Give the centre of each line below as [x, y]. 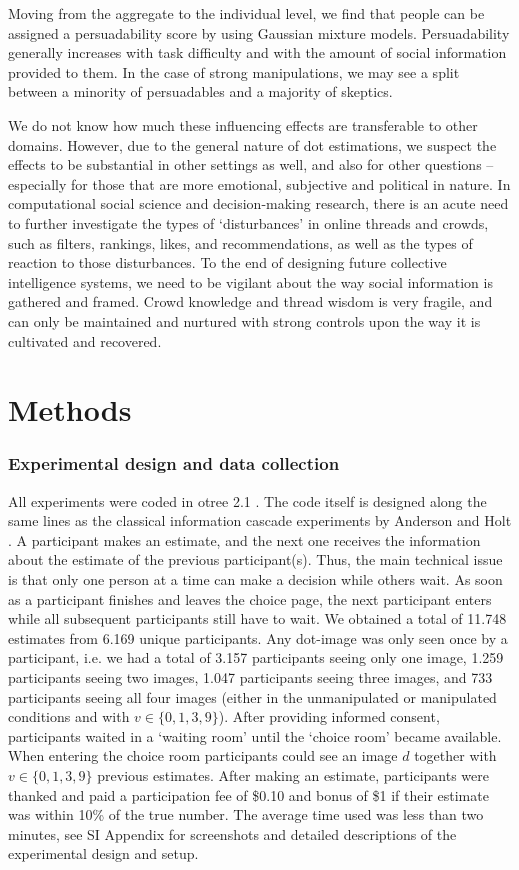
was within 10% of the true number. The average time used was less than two [246, 814]
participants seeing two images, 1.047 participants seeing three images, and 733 [250, 677]
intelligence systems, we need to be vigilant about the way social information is [250, 281]
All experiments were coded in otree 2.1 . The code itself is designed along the [247, 500]
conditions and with [69, 716]
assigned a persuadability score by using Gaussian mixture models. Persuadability [259, 32]
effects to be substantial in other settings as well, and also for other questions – [251, 164]
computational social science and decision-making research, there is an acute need [258, 203]
